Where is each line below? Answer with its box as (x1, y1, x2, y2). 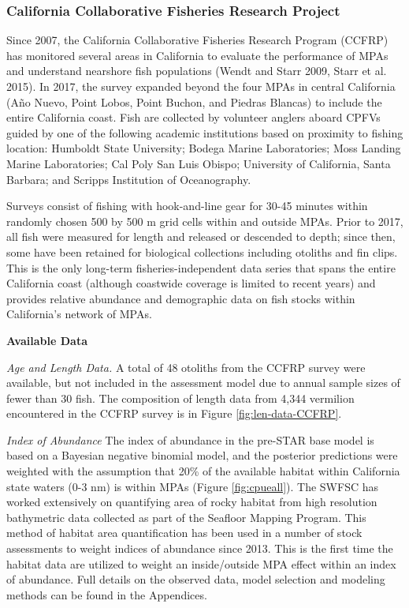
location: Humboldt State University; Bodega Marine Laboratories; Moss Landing (6, 140, 401, 156)
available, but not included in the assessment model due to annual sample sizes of (6, 374, 400, 391)
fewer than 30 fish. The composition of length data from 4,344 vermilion (6, 389, 355, 406)
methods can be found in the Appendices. (6, 586, 207, 602)
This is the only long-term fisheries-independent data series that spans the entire (6, 259, 396, 276)
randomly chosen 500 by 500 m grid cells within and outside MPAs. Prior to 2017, (6, 212, 403, 229)
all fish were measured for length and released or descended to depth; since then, (6, 228, 396, 245)
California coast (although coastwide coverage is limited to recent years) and (6, 275, 376, 291)
